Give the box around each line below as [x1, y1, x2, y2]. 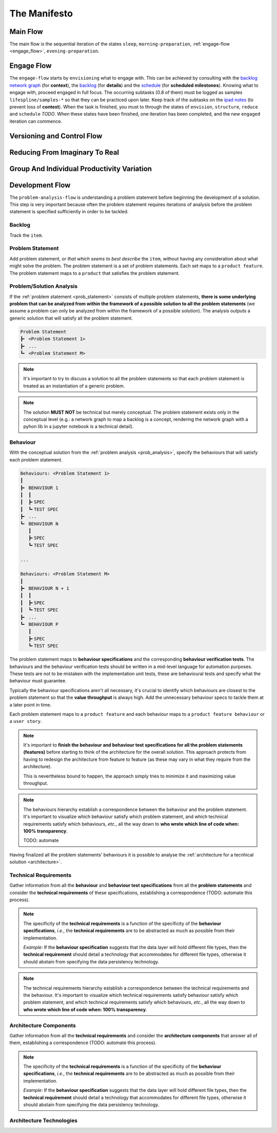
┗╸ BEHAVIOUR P [20, 622, 58, 627]
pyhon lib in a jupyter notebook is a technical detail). [23, 423, 134, 430]
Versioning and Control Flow [9, 132, 103, 140]
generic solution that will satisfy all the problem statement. [9, 315, 133, 321]
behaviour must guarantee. [9, 678, 67, 684]
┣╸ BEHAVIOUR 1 [20, 485, 58, 491]
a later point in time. [9, 701, 52, 708]
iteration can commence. [9, 118, 63, 124]
